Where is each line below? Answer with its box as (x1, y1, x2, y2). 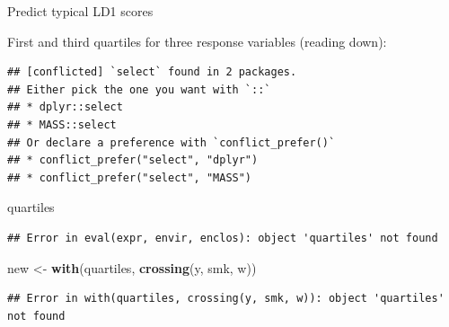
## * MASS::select (7, 118, 117, 131)
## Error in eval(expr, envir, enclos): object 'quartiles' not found (7, 231, 438, 244)
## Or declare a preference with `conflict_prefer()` (7, 136, 336, 149)
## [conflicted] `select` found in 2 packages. (7, 66, 297, 79)
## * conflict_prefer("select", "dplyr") (7, 154, 259, 167)
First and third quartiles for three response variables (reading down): (7, 31, 387, 50)
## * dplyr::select (7, 101, 123, 114)
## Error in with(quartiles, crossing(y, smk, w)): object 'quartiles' (7, 292, 445, 305)
